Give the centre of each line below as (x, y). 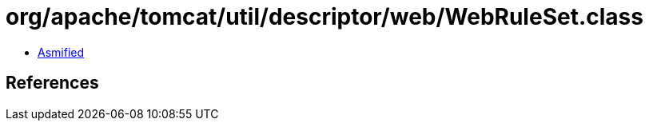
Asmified (61, 52)
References (52, 83)
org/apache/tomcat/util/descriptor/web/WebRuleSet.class (324, 17)
